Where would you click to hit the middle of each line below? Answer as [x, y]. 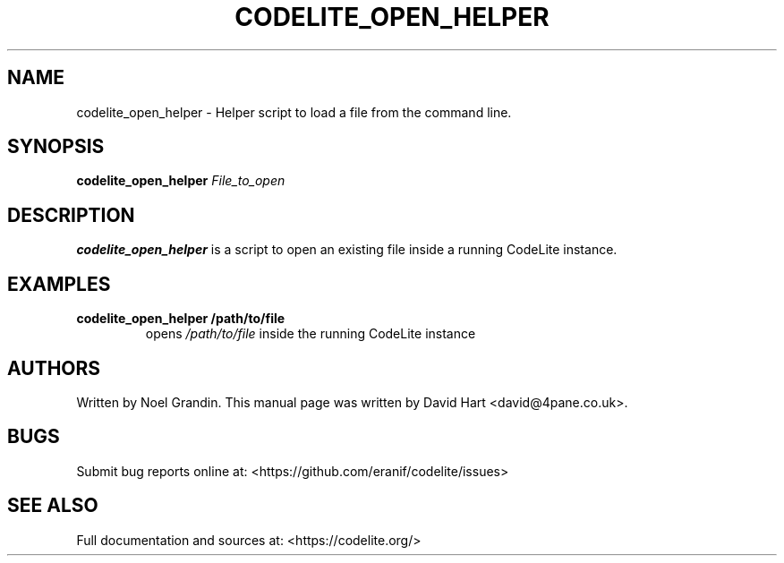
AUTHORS [54, 368]
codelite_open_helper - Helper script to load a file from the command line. [294, 112]
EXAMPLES [59, 284]
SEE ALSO [53, 506]
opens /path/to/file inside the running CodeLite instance [311, 334]
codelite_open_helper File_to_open [181, 181]
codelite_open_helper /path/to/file [181, 319]
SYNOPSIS [56, 147]
